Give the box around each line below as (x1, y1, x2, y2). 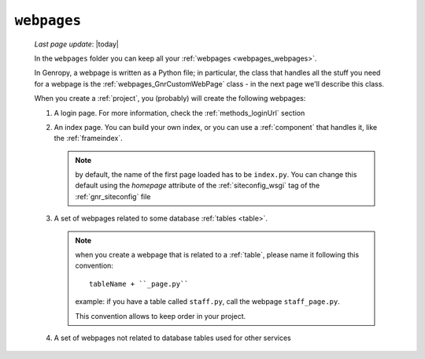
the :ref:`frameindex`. (54, 134, 123, 143)
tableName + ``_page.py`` (89, 279, 189, 288)
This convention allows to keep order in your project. (75, 311, 246, 320)
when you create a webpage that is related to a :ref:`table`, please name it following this (75, 250, 360, 260)
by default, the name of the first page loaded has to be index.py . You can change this (75, 170, 357, 179)
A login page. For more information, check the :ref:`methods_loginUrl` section (54, 108, 305, 117)
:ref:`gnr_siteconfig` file (75, 191, 151, 201)
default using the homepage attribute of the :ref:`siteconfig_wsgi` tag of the (75, 181, 320, 191)
